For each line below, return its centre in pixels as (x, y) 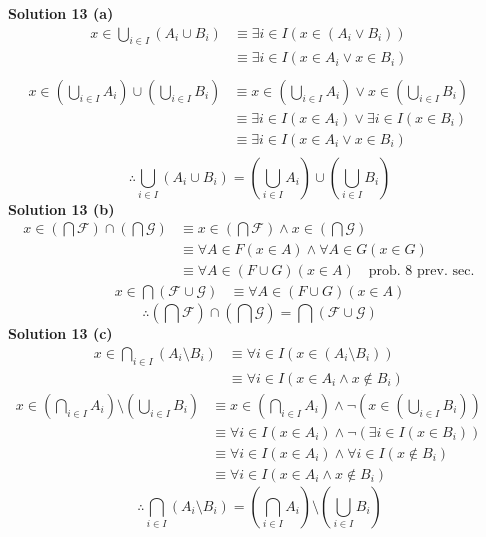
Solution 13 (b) (61, 208)
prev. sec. (446, 271)
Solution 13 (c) (60, 333)
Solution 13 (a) (61, 13)
